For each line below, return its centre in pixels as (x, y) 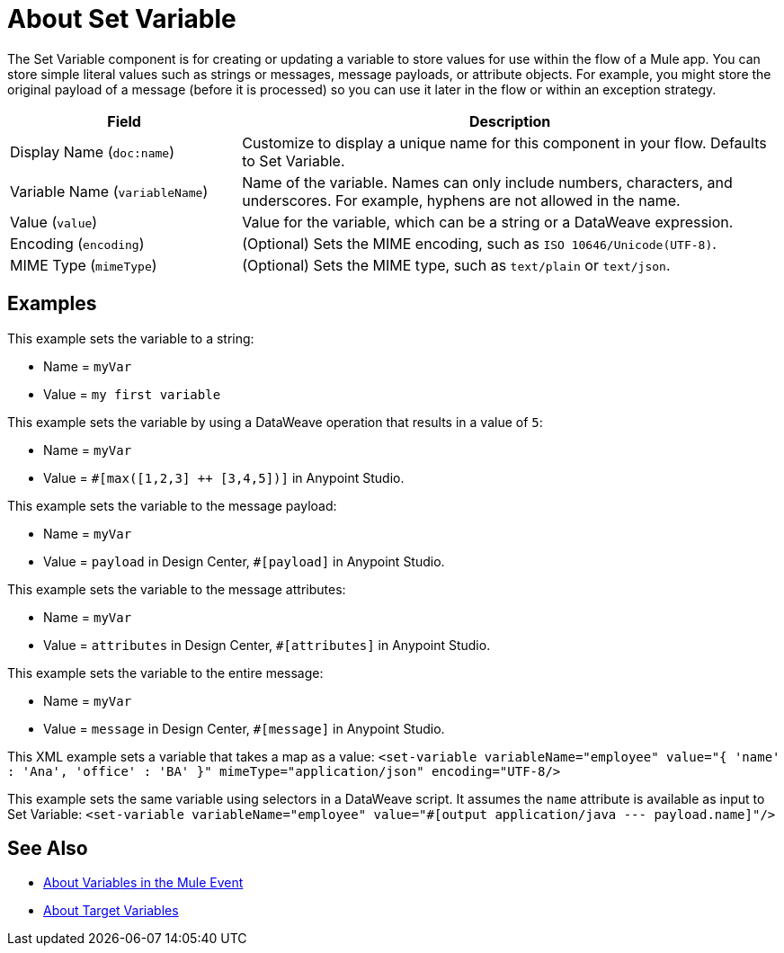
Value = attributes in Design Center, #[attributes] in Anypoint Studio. (267, 645)
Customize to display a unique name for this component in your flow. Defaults (504, 143)
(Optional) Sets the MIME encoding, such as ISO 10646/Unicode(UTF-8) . (479, 243)
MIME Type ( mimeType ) (84, 265)
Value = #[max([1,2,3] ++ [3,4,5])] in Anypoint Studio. (224, 477)
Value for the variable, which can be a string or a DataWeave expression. (488, 222)
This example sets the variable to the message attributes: (177, 589)
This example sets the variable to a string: (131, 338)
